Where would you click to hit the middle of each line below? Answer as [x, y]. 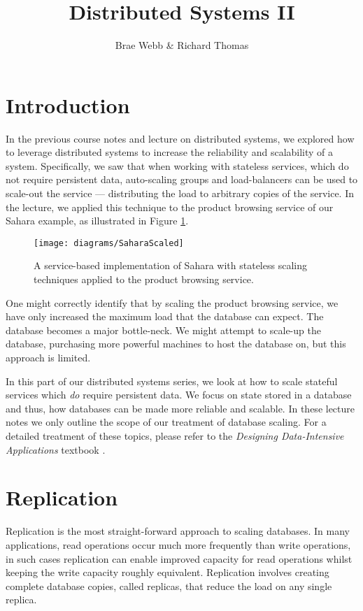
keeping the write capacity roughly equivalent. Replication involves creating [168, 572]
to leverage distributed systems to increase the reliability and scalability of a [170, 152]
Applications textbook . [56, 449]
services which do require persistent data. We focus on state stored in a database [179, 395]
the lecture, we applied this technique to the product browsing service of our [170, 207]
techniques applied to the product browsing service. [144, 279]
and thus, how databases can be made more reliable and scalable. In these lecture [180, 408]
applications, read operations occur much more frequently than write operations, [178, 544]
